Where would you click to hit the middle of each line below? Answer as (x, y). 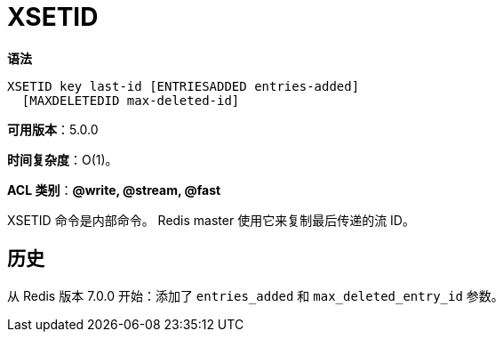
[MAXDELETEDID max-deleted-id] (131, 100)
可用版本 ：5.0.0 (53, 129)
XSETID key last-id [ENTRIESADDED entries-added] (184, 86)
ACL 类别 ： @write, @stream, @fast (114, 190)
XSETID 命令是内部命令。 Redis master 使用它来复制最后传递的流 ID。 (211, 220)
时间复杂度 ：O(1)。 (63, 159)
